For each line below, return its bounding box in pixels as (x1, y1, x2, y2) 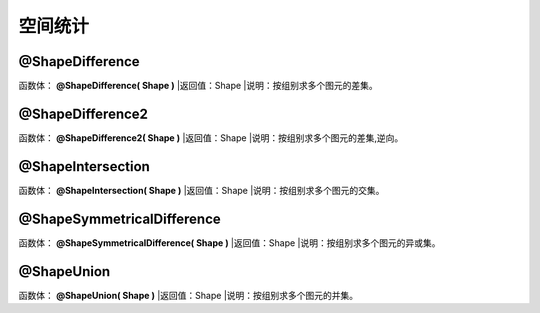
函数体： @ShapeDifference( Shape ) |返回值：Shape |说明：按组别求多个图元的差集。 (18, 80, 379, 92)
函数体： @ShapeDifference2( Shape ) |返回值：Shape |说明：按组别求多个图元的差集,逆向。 (18, 131, 404, 144)
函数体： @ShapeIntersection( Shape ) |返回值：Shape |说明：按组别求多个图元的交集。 (18, 184, 385, 196)
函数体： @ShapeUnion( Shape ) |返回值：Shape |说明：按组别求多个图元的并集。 (18, 289, 359, 301)
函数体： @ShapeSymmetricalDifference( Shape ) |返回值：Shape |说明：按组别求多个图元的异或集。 (18, 236, 441, 249)
